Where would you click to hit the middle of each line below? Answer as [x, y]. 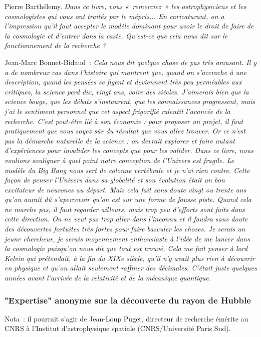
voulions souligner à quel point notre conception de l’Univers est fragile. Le [119, 160]
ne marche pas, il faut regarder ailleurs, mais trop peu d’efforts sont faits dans [125, 209]
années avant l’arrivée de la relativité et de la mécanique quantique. [108, 278]
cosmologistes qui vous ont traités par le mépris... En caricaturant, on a [114, 16]
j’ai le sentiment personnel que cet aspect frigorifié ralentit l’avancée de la [117, 111]
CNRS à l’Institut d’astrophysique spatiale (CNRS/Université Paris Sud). [118, 328]
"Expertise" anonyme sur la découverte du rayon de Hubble [128, 300]
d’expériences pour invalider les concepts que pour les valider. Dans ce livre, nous [129, 150]
